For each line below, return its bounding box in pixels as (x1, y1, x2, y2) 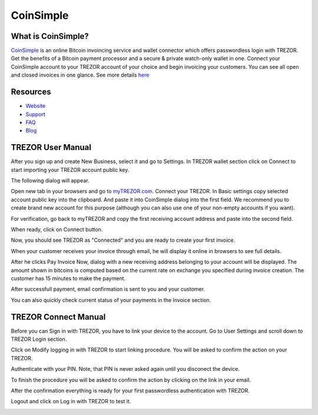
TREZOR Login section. (11, 336, 67, 343)
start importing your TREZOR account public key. (11, 166, 130, 173)
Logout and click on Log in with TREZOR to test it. (11, 398, 131, 405)
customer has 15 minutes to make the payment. (11, 274, 126, 282)
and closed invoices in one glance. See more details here (11, 71, 150, 79)
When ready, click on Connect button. (11, 225, 103, 233)
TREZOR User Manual (11, 142, 91, 152)
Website (25, 102, 46, 109)
